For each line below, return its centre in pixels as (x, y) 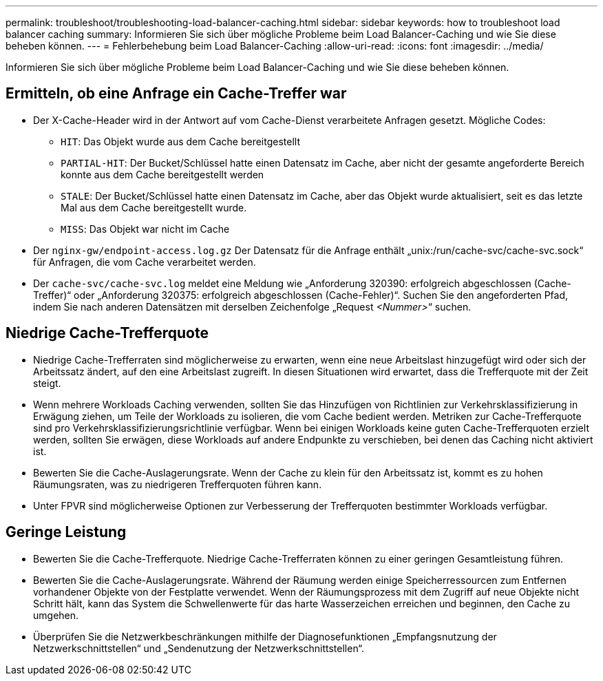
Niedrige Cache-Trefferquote (107, 333)
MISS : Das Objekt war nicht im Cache (145, 229)
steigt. (47, 383)
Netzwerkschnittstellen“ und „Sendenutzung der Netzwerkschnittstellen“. (199, 648)
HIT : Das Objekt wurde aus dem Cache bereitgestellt (180, 141)
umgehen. (56, 615)
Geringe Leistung (66, 532)
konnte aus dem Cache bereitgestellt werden (162, 174)
